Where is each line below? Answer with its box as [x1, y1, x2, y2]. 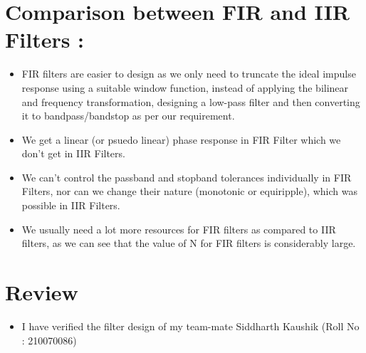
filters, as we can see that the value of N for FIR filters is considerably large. [21, 236, 356, 251]
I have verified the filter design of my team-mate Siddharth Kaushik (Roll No [21, 318, 360, 333]
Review [5, 278, 78, 307]
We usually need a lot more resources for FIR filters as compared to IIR [21, 221, 336, 236]
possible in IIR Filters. [21, 198, 120, 213]
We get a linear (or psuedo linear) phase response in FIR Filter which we [21, 132, 341, 147]
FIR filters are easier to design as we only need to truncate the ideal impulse [21, 66, 356, 81]
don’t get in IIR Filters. [21, 146, 125, 161]
